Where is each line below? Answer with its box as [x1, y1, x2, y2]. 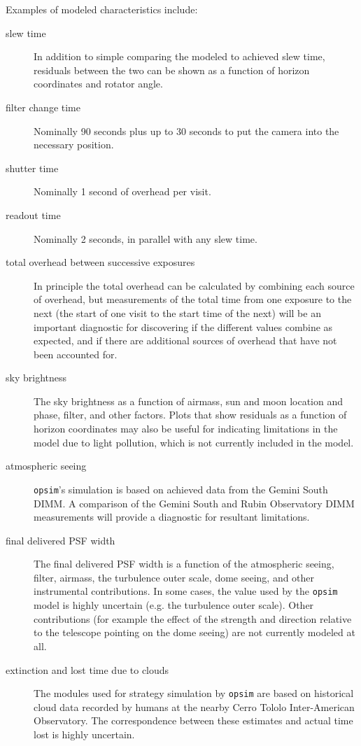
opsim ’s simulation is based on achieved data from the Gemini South [34, 481, 328, 496]
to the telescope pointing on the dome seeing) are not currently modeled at [34, 625, 355, 640]
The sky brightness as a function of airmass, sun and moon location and [34, 393, 344, 408]
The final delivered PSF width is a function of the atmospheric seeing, [34, 556, 334, 571]
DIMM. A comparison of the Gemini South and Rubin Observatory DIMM [34, 495, 355, 510]
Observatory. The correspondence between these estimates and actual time [34, 713, 353, 728]
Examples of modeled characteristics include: [6, 2, 198, 16]
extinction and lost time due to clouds [6, 662, 169, 677]
